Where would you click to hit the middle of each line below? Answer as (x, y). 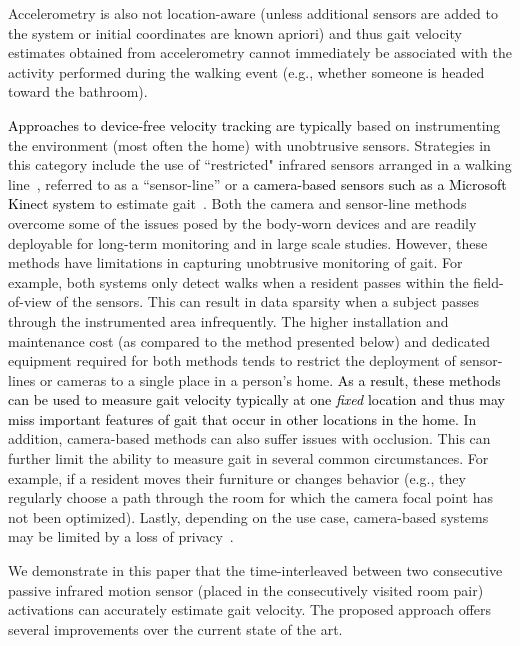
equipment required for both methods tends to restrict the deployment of (232, 360)
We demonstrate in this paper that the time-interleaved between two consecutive (255, 570)
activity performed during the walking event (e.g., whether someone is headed (246, 71)
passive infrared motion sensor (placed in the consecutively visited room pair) (246, 589)
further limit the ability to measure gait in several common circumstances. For (248, 458)
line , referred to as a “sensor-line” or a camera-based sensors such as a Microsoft (257, 183)
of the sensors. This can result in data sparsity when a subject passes (268, 301)
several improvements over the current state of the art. (175, 628)
